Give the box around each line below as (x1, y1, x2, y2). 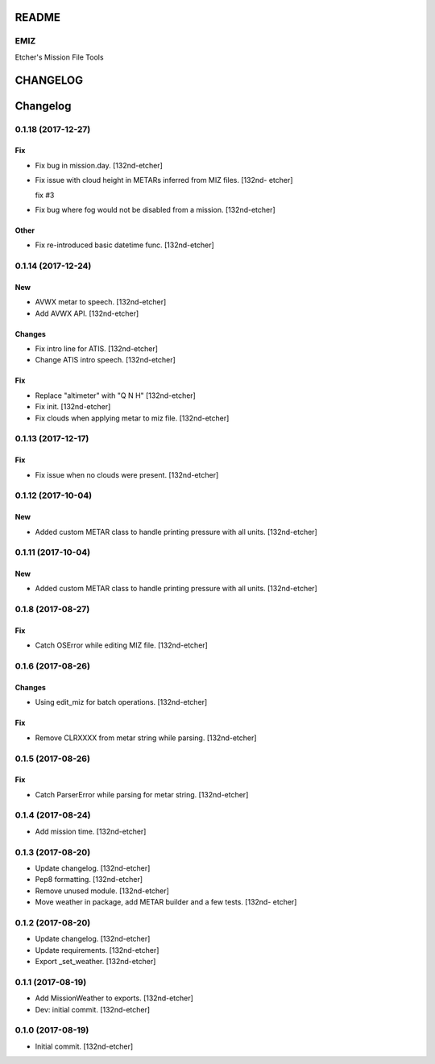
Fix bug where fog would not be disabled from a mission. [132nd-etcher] (35, 205, 275, 214)
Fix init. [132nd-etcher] (35, 402, 111, 412)
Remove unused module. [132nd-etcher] (35, 886, 169, 896)
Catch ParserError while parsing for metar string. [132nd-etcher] (35, 789, 249, 799)
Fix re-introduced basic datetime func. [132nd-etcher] (35, 240, 215, 250)
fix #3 (35, 190, 55, 200)
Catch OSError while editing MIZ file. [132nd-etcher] (35, 640, 209, 650)
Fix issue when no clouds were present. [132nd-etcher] (35, 470, 219, 479)
